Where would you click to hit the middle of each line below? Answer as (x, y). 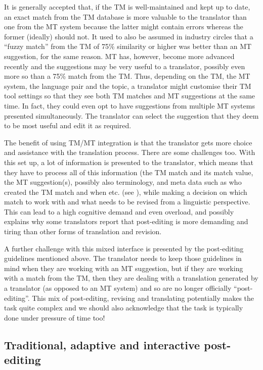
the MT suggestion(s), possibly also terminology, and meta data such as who (123, 182)
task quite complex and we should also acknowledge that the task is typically (124, 308)
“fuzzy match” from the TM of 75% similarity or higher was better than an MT (128, 46)
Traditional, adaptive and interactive (102, 345)
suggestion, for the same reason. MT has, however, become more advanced (119, 56)
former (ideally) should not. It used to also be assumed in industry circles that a (129, 36)
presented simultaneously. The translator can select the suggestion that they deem (131, 115)
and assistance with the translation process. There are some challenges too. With (130, 152)
